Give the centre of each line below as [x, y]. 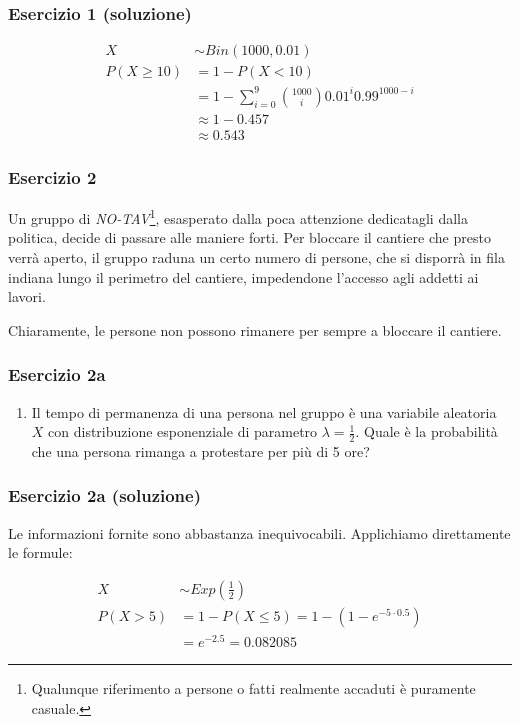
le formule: [40, 552]
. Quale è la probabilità [426, 431]
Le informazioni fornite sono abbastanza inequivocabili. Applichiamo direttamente [259, 532]
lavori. [27, 296]
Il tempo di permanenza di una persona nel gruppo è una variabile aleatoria [264, 411]
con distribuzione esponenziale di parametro [183, 431]
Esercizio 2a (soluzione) [105, 495]
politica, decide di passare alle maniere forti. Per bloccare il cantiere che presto [249, 237]
